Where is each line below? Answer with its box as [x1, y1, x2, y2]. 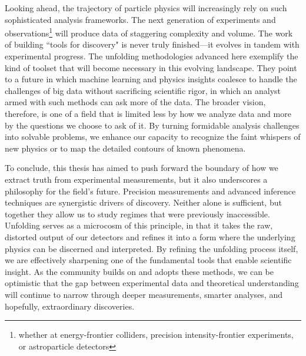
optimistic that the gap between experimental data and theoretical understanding [5, 277, 299, 289]
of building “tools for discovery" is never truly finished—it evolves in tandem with [5, 38, 300, 51]
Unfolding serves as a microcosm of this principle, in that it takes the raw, [5, 219, 273, 231]
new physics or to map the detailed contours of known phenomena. [5, 142, 246, 154]
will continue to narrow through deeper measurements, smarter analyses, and [5, 288, 282, 300]
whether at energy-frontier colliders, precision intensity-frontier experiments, [18, 328, 294, 341]
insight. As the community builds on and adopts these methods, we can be [5, 265, 274, 277]
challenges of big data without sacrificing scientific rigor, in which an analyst [5, 84, 281, 96]
